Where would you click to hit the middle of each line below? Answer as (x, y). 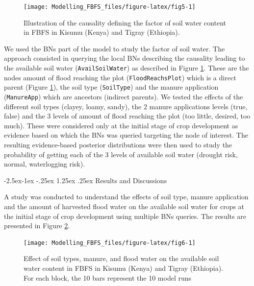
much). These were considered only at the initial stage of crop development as (121, 125)
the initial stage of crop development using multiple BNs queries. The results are (125, 216)
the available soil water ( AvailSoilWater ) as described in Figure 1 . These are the (127, 68)
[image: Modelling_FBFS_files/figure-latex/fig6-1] (110, 243)
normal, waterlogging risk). (45, 164)
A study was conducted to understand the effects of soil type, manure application (126, 197)
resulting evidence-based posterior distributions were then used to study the (118, 145)
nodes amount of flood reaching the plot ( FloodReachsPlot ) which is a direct (120, 77)
